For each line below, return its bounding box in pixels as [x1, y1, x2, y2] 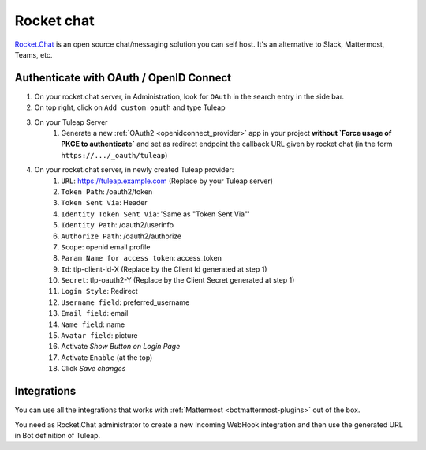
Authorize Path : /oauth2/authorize [61, 231, 182, 241]
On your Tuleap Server [34, 117, 108, 126]
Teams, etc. [14, 50, 53, 59]
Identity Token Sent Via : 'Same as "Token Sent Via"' [61, 209, 250, 219]
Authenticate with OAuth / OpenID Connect [14, 71, 232, 84]
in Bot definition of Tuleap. [14, 430, 101, 440]
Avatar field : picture [61, 331, 138, 340]
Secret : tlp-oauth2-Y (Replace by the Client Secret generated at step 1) [61, 276, 295, 285]
